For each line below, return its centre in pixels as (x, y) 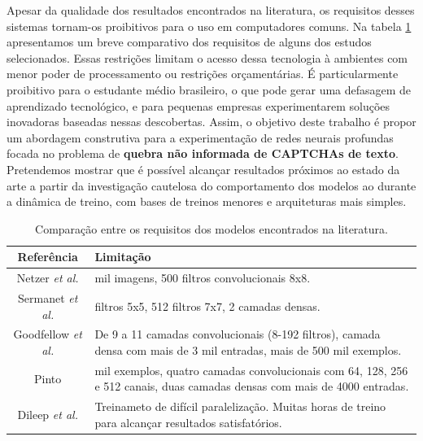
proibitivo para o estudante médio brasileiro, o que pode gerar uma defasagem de (209, 89)
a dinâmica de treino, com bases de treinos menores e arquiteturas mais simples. (207, 201)
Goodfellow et (48, 334)
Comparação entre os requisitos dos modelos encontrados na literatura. (211, 228)
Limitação (123, 257)
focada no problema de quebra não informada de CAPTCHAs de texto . (203, 153)
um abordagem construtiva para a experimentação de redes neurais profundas (200, 137)
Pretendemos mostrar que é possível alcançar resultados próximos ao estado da (203, 169)
